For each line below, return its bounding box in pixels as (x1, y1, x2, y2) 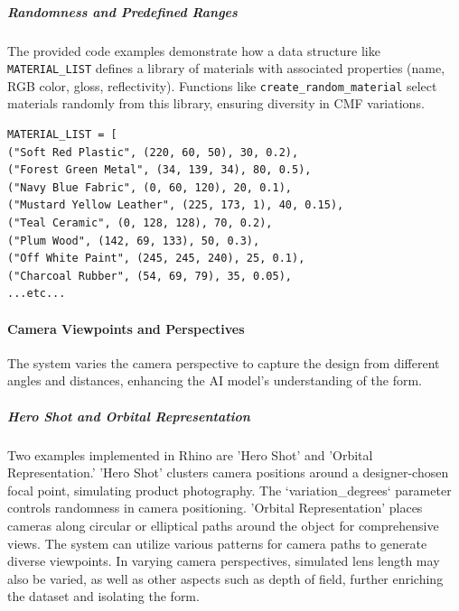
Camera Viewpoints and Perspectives (7, 319, 245, 338)
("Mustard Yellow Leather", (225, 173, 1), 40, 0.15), (7, 199, 344, 212)
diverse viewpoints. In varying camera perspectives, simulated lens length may (7, 551, 440, 570)
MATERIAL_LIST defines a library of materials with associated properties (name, (7, 59, 445, 78)
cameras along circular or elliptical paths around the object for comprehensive (7, 515, 439, 534)
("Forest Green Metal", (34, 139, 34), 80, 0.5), (7, 163, 312, 177)
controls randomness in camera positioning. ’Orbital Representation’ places (7, 498, 423, 517)
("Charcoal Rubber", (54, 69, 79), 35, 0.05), (7, 269, 292, 282)
